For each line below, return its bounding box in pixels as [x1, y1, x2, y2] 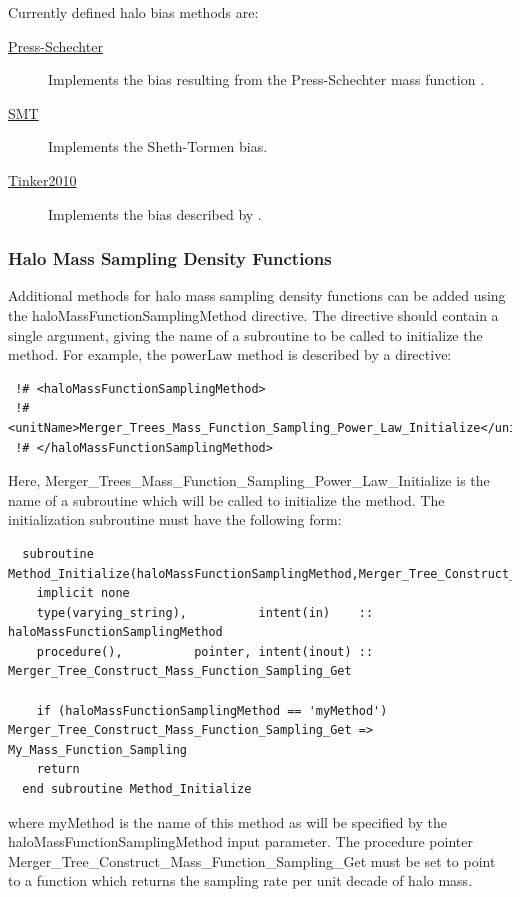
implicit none [36, 586, 130, 601]
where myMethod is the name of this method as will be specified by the [8, 811, 447, 832]
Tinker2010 [8, 169, 77, 190]
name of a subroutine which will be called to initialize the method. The [8, 489, 445, 510]
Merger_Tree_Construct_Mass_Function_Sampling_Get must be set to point [8, 850, 496, 871]
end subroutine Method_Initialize [22, 782, 252, 797]
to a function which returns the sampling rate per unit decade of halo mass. [8, 870, 473, 891]
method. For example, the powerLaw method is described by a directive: [8, 344, 452, 365]
